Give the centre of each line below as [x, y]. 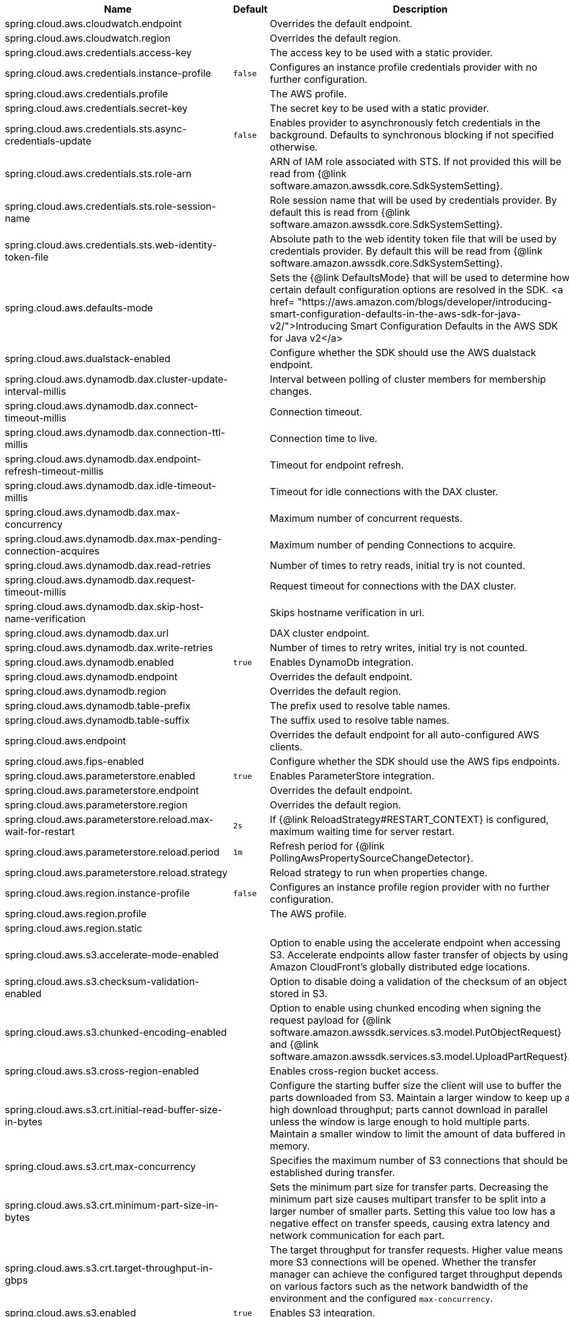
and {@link [294, 1044]
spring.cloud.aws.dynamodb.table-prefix [98, 706]
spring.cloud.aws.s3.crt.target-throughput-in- [109, 1268]
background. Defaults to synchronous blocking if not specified [412, 135]
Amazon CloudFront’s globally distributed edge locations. [400, 967]
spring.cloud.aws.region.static [74, 928]
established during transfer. [333, 1172]
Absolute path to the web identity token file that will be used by [413, 239]
